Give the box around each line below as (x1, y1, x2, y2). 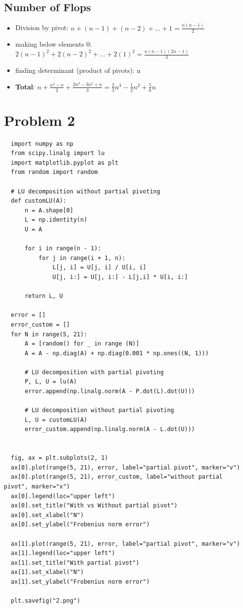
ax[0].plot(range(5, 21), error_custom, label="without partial (11, 473, 223, 481)
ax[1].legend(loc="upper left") (11, 550, 115, 557)
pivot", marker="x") (4, 483, 70, 490)
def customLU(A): (11, 197, 66, 205)
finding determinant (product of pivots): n (15, 65, 141, 75)
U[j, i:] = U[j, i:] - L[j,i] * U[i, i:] (52, 273, 188, 280)
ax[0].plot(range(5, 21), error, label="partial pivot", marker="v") (11, 464, 240, 471)
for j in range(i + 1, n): (38, 254, 126, 261)
